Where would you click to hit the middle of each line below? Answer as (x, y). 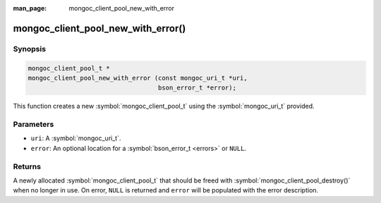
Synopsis (29, 49)
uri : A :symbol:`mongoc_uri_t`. (76, 138)
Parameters (34, 125)
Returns (27, 166)
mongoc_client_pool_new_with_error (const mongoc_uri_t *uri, (138, 78)
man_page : (30, 8)
